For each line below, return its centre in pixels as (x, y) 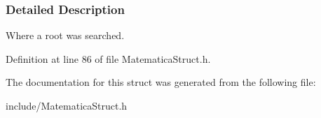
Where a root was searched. (65, 35)
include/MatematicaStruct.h (67, 105)
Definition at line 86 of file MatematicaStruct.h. (108, 58)
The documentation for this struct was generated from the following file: (161, 82)
